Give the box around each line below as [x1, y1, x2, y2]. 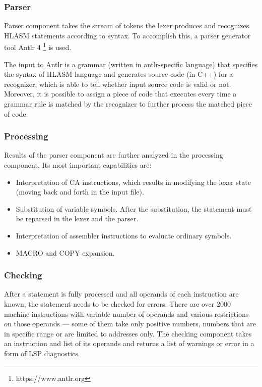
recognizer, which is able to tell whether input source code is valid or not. [4, 78, 231, 89]
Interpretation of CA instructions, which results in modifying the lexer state [16, 176, 251, 187]
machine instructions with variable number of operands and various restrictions [4, 308, 249, 319]
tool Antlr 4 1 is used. [4, 40, 72, 53]
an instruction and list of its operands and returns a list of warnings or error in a [4, 338, 254, 349]
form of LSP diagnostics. [4, 348, 80, 358]
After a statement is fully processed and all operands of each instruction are [4, 288, 239, 299]
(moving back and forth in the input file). [16, 186, 144, 197]
